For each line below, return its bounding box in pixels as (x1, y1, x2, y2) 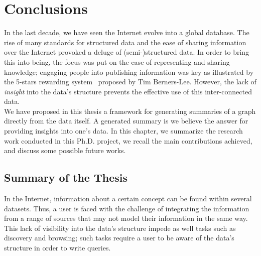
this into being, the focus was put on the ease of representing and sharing (4, 56, 230, 67)
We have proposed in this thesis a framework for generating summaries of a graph (4, 105, 256, 116)
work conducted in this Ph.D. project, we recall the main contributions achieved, (4, 135, 252, 146)
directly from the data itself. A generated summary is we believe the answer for (4, 115, 248, 126)
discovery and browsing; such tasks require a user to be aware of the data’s (4, 232, 234, 243)
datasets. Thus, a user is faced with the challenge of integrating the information (4, 203, 249, 213)
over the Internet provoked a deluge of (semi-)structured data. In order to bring (4, 47, 249, 57)
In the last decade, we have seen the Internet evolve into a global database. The (4, 27, 249, 38)
